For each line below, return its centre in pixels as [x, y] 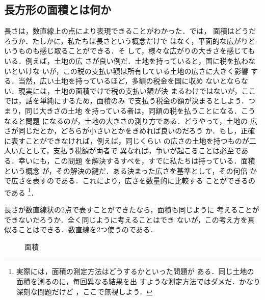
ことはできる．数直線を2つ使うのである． [88, 229]
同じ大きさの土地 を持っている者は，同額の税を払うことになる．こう [140, 110]
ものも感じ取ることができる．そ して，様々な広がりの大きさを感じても [137, 51]
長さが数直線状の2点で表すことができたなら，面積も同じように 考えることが [132, 209]
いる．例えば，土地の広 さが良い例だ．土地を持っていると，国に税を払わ [126, 60]
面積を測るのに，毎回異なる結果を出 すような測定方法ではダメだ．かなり [138, 281]
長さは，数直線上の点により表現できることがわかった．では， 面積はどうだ [130, 31]
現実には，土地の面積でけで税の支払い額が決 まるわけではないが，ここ [137, 90]
